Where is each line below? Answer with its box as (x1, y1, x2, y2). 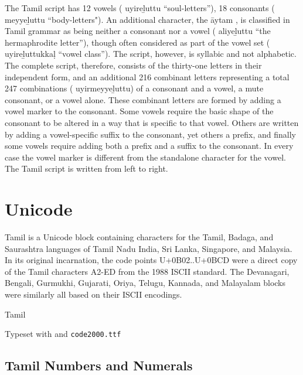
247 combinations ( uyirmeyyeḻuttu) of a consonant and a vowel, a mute (5, 82, 264, 94)
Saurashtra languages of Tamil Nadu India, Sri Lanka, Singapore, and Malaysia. (5, 242, 292, 254)
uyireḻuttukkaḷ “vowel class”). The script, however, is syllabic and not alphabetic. (5, 47, 297, 60)
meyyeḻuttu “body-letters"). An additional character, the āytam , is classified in (5, 13, 290, 25)
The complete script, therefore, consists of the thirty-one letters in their (5, 59, 262, 71)
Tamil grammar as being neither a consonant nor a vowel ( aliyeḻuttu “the (5, 25, 271, 37)
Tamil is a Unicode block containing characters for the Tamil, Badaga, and (5, 231, 274, 243)
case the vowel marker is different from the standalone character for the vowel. (5, 151, 286, 163)
